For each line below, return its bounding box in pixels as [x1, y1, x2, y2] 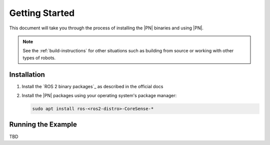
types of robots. [22, 55, 56, 61]
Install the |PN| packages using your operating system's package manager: [21, 93, 177, 99]
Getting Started [9, 7, 75, 18]
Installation [9, 70, 45, 79]
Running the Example [9, 120, 77, 129]
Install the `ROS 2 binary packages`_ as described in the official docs [21, 83, 163, 89]
